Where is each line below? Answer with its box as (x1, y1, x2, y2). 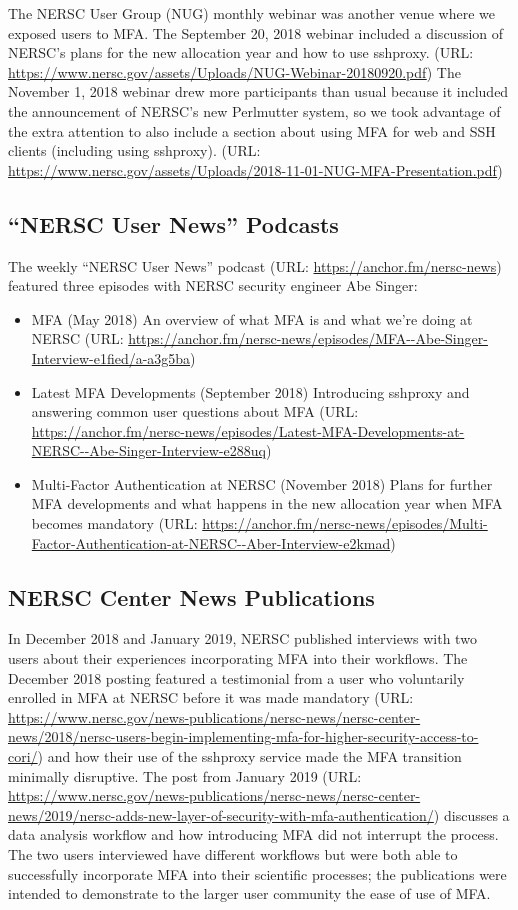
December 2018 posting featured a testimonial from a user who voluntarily (8, 667, 465, 688)
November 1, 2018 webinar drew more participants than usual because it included (8, 81, 509, 102)
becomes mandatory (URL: (31, 513, 198, 534)
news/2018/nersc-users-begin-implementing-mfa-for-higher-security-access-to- (8, 726, 479, 747)
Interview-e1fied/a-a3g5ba (31, 347, 191, 368)
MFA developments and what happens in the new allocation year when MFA (31, 493, 503, 514)
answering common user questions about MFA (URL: (31, 401, 359, 422)
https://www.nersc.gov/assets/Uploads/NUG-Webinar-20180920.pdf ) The (8, 61, 461, 82)
